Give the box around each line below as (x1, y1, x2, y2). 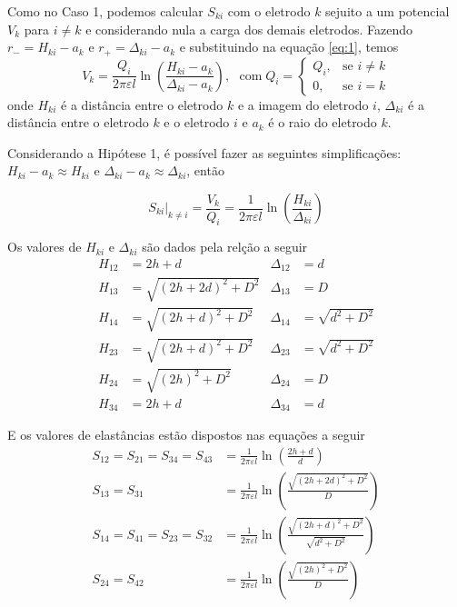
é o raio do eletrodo (268, 113, 377, 132)
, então (186, 161, 224, 180)
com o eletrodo (227, 2, 311, 20)
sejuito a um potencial (325, 2, 450, 20)
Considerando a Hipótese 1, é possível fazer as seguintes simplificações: (7, 143, 402, 162)
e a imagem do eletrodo (237, 95, 369, 114)
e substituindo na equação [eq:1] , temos (179, 37, 399, 56)
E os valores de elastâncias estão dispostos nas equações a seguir (7, 425, 365, 444)
